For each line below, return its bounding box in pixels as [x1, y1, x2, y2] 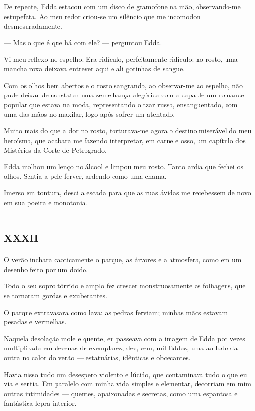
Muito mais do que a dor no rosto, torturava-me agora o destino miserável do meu [4, 125, 252, 135]
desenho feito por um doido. [4, 264, 88, 274]
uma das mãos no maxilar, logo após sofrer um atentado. [4, 109, 175, 119]
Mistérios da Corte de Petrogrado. [4, 145, 107, 155]
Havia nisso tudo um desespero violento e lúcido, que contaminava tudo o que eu [4, 369, 247, 379]
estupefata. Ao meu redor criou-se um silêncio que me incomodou [4, 11, 201, 21]
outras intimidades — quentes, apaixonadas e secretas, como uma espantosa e [4, 388, 238, 398]
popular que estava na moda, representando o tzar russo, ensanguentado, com [4, 99, 238, 109]
